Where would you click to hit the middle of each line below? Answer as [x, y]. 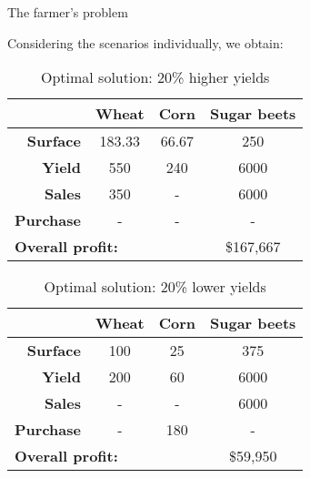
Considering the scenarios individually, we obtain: [145, 42]
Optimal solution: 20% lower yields [155, 287]
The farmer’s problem [68, 12]
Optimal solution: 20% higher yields [155, 77]
